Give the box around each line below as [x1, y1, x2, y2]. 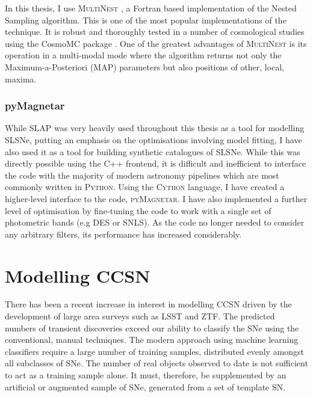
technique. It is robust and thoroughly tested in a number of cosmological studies [5, 25, 305, 38]
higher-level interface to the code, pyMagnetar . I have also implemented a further [5, 192, 308, 205]
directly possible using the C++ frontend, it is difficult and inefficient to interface [5, 157, 306, 170]
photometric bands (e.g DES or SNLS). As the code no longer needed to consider [5, 216, 305, 229]
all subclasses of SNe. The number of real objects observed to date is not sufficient [5, 357, 308, 369]
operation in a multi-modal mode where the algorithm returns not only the [5, 49, 282, 61]
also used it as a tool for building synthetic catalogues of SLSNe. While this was [5, 145, 300, 158]
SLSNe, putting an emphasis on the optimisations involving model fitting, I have [5, 133, 302, 146]
